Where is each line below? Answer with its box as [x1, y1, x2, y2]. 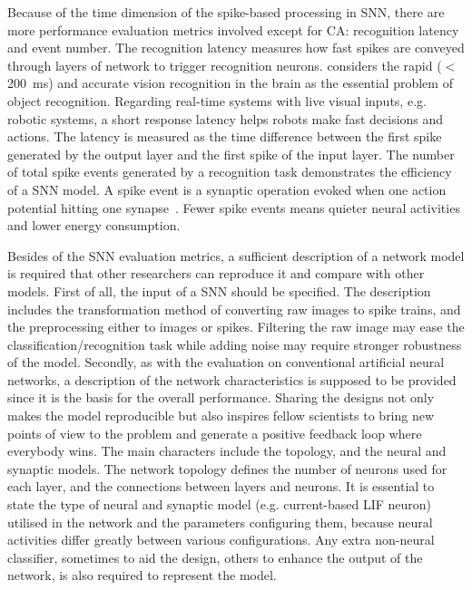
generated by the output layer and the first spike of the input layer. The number [7, 144, 455, 163]
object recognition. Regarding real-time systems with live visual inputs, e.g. [7, 91, 427, 110]
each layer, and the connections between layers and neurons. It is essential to [7, 477, 435, 496]
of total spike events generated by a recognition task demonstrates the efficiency [7, 162, 452, 181]
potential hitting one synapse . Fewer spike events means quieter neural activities [7, 198, 460, 217]
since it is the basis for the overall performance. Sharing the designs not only [7, 388, 435, 407]
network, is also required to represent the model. [7, 566, 277, 585]
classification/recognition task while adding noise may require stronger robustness [7, 334, 462, 353]
